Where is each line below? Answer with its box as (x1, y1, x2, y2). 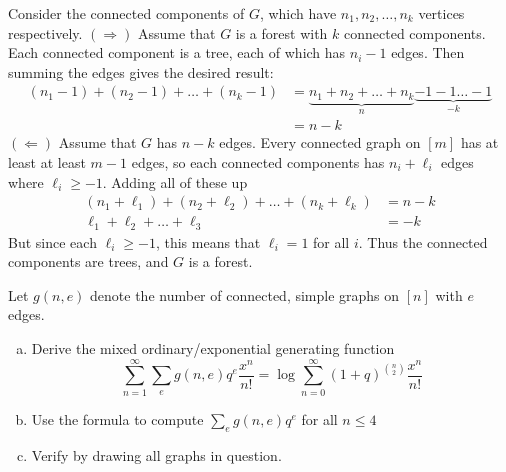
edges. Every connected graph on (219, 132, 421, 153)
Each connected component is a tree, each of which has (8, 42, 346, 63)
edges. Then (391, 42, 465, 63)
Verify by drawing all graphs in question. (31, 444, 282, 465)
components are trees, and (8, 251, 169, 272)
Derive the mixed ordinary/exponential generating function (31, 338, 395, 358)
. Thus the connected (358, 231, 488, 252)
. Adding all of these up (102, 171, 248, 192)
